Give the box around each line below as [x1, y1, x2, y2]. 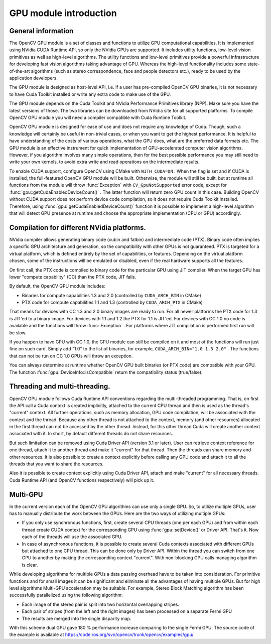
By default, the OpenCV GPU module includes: [9, 283, 105, 289]
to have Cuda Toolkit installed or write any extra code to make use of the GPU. [9, 91, 171, 97]
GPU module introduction [9, 8, 117, 19]
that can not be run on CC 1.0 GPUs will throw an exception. [9, 353, 133, 359]
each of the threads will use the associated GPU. [22, 534, 122, 540]
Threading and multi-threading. [9, 382, 110, 391]
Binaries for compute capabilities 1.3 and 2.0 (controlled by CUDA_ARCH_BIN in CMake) [22, 292, 202, 298]
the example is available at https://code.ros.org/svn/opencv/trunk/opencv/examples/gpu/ [9, 631, 194, 637]
